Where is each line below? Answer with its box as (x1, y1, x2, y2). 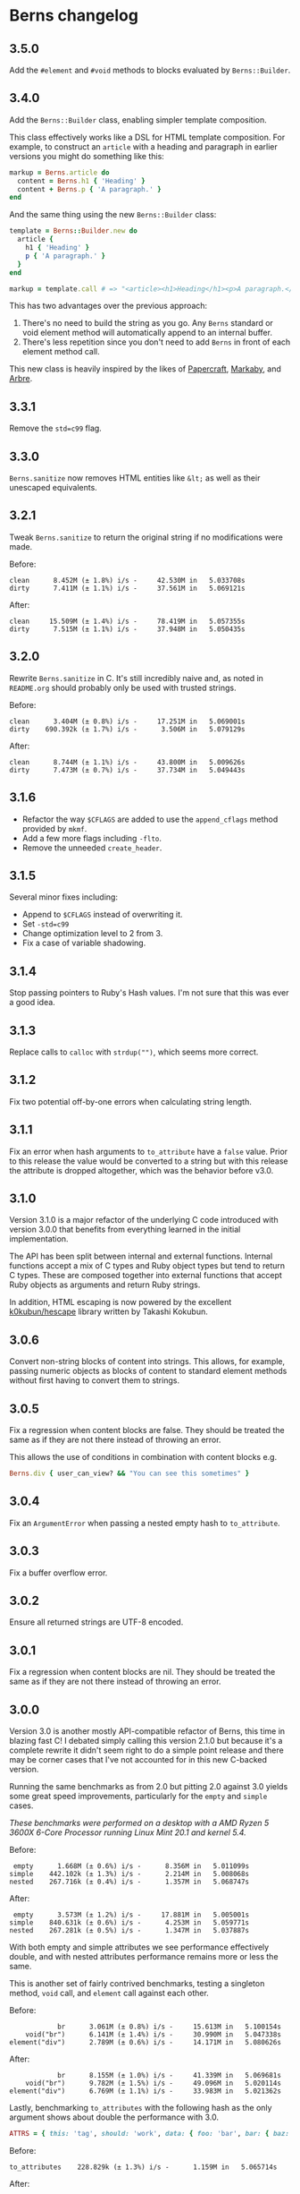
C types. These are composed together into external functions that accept (9, 1270, 283, 1281)
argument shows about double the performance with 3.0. (9, 2112, 219, 2122)
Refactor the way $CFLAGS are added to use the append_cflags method (21, 814, 279, 824)
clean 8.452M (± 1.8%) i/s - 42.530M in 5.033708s (9, 576, 246, 585)
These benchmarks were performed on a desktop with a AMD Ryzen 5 (9, 1817, 270, 1828)
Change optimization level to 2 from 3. (21, 928, 163, 939)
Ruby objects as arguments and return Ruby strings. (9, 1279, 201, 1290)
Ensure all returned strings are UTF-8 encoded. (9, 1617, 184, 1627)
